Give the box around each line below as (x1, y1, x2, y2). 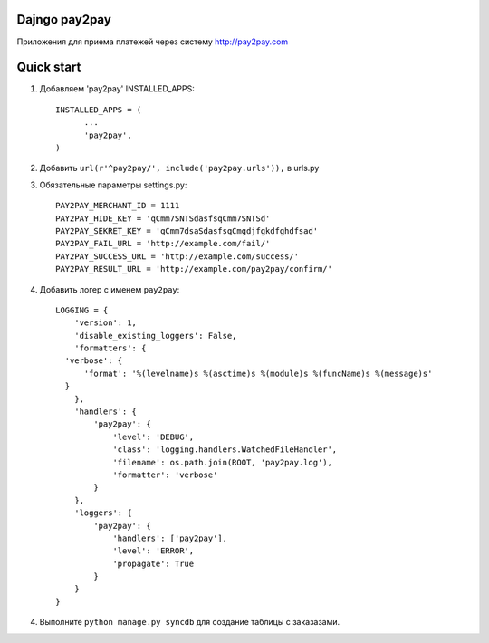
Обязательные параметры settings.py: (39, 179, 187, 190)
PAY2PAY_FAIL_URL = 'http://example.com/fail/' (55, 238, 271, 249)
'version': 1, (73, 318, 138, 328)
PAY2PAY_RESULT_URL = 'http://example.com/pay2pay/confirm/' (55, 264, 332, 274)
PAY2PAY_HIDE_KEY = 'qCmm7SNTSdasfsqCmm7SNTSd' (55, 213, 271, 224)
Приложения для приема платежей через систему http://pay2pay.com (16, 36, 289, 47)
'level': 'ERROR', (112, 546, 195, 556)
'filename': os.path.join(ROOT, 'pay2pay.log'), (112, 457, 332, 467)
